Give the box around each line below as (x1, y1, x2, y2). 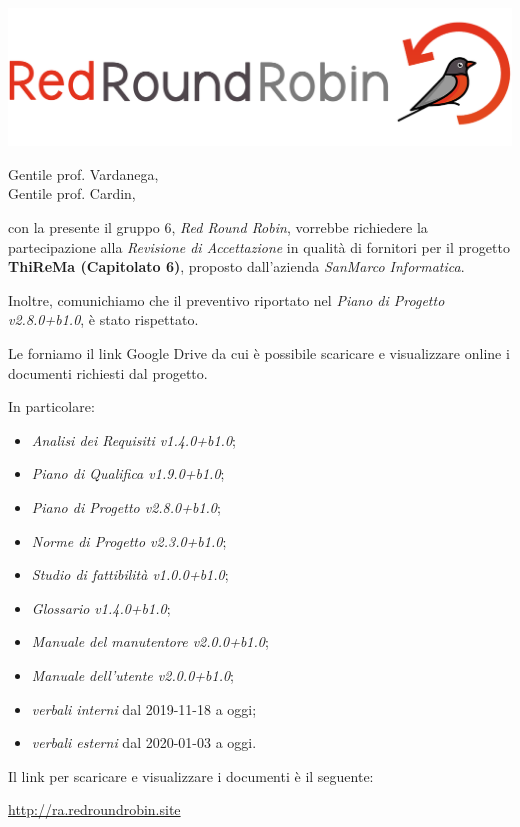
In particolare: (8, 396, 95, 417)
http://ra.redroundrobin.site (8, 799, 181, 820)
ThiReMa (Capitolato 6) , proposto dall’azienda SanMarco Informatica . (8, 256, 465, 277)
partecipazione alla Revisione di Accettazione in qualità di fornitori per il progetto (8, 236, 510, 257)
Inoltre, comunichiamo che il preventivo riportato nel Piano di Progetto (8, 289, 445, 310)
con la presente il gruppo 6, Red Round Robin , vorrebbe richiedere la (8, 217, 428, 238)
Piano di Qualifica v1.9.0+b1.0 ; (31, 463, 225, 484)
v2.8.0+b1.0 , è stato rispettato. (8, 309, 199, 330)
